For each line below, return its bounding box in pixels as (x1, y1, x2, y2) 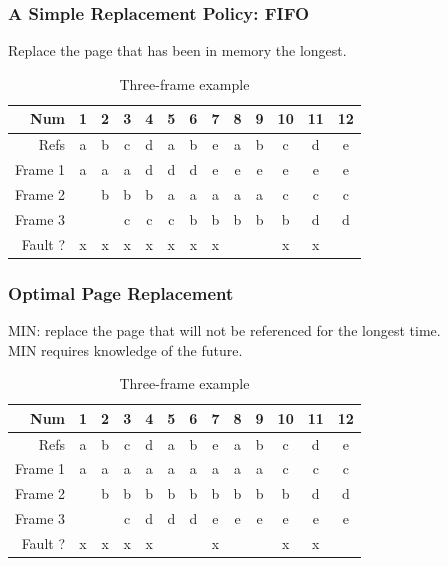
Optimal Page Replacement (8, 280, 234, 305)
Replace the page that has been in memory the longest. (8, 40, 347, 61)
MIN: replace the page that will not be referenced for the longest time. (8, 319, 441, 340)
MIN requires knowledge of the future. (8, 339, 243, 360)
